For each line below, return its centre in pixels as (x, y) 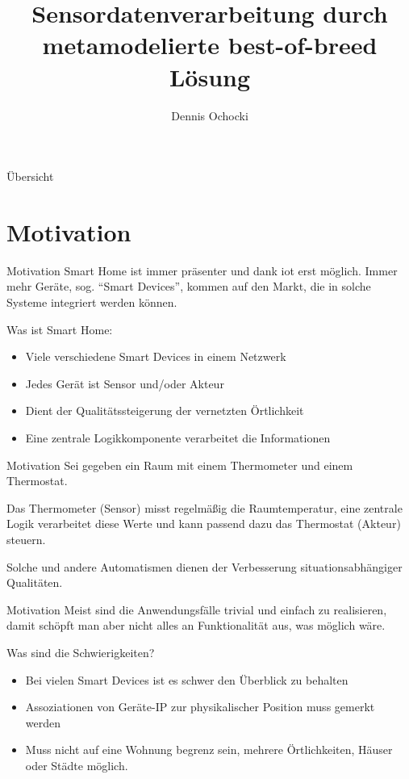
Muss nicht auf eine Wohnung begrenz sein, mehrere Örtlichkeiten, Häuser (209, 750)
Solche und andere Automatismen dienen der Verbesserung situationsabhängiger (204, 566)
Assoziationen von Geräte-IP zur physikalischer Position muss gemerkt (200, 707)
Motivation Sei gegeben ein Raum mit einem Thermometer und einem (180, 465)
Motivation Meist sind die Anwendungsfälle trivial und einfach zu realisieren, (197, 609)
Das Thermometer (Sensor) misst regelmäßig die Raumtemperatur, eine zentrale (204, 507)
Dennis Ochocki (210, 115)
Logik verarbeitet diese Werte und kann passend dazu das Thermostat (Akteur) (204, 524)
